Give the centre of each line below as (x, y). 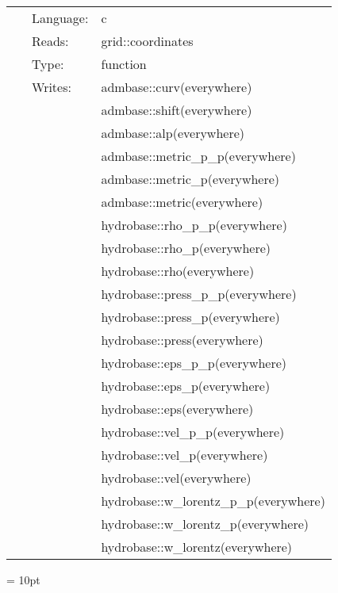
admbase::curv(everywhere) (177, 87)
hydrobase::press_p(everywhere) (190, 317)
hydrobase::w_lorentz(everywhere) (197, 547)
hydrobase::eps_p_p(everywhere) (194, 363)
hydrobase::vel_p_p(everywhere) (193, 432)
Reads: (50, 41)
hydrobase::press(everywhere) (182, 340)
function (124, 64)
